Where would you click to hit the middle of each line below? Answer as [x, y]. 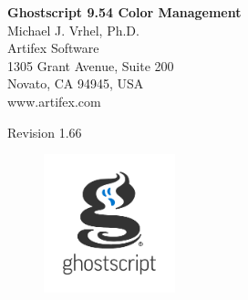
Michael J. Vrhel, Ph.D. [73, 30]
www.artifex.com [54, 101]
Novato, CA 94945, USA [76, 83]
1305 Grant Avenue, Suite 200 [91, 65]
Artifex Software [53, 48]
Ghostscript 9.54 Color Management [124, 12]
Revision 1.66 [45, 132]
